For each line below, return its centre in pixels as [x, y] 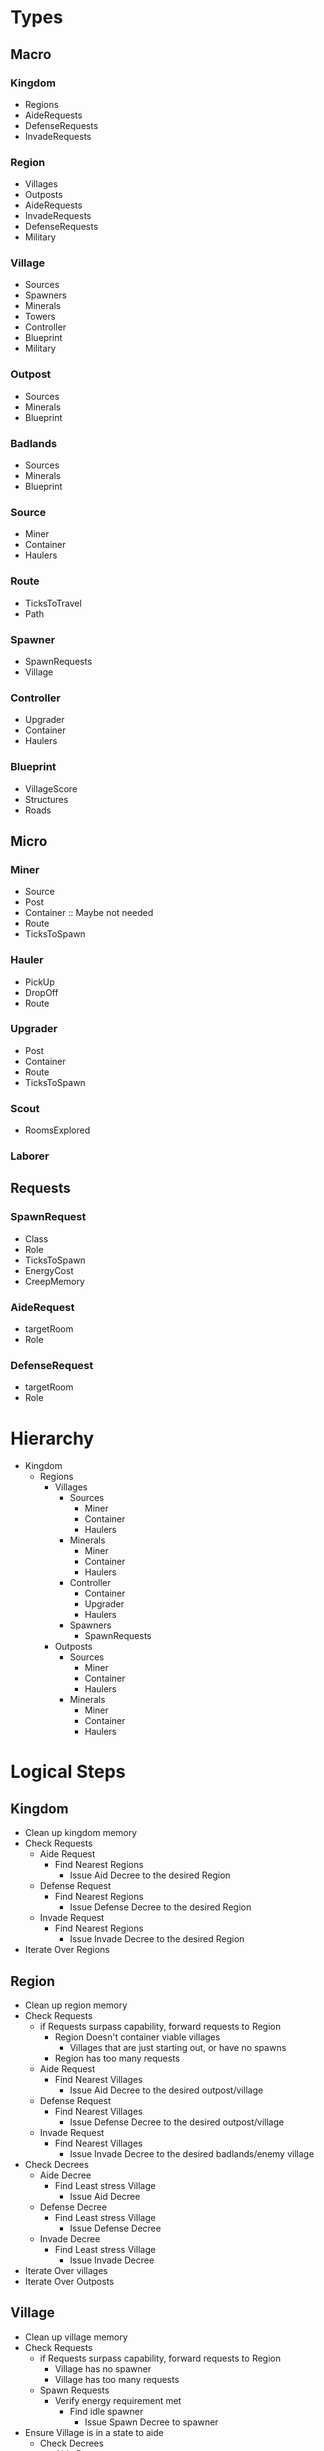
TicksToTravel [53, 603]
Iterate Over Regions [67, 1950]
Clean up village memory [76, 2337]
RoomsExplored [57, 1130]
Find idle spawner [106, 2411]
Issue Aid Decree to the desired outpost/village [166, 2090]
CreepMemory [54, 1281]
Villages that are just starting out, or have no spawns [178, 2048]
